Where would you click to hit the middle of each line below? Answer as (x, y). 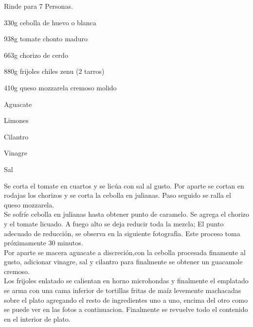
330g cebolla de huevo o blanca (50, 22)
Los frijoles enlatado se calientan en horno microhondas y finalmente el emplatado (126, 281)
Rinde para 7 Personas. (38, 6)
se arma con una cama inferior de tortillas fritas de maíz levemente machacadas (123, 290)
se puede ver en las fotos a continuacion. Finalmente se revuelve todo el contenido (126, 309)
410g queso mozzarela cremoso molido (60, 87)
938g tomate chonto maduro (46, 39)
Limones (16, 120)
